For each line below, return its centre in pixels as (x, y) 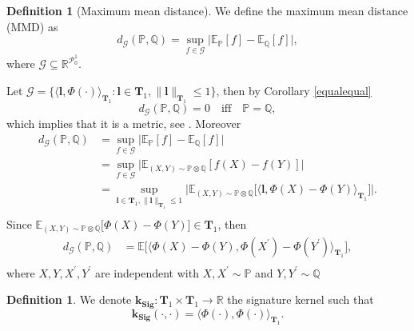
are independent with (147, 272)
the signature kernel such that (301, 299)
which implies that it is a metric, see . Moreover (124, 124)
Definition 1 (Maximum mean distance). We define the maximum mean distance (207, 10)
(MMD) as (32, 26)
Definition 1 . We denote (69, 299)
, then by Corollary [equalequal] (294, 91)
